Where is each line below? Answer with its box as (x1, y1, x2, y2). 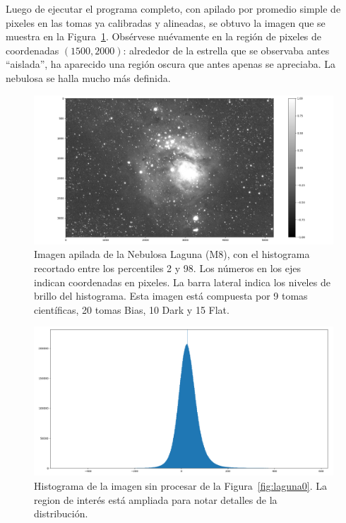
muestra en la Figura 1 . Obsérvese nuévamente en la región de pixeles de (6, 29, 322, 44)
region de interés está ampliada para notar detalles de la (34, 492, 278, 507)
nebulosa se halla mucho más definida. (6, 70, 171, 85)
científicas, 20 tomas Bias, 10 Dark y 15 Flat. (34, 302, 229, 317)
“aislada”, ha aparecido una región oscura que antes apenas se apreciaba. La (6, 57, 335, 71)
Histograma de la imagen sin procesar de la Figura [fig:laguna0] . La (34, 478, 327, 493)
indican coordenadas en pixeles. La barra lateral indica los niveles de (34, 274, 330, 289)
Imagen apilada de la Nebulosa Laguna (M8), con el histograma (34, 247, 310, 261)
